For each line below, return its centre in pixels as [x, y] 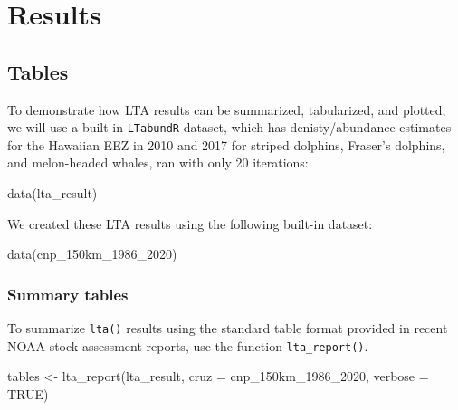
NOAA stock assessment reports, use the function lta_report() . [188, 345]
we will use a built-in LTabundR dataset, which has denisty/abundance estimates [229, 127]
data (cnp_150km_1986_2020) [92, 254]
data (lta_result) [52, 193]
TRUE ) [28, 393]
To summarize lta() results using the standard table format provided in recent [228, 328]
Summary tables [68, 294]
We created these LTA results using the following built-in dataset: [190, 223]
